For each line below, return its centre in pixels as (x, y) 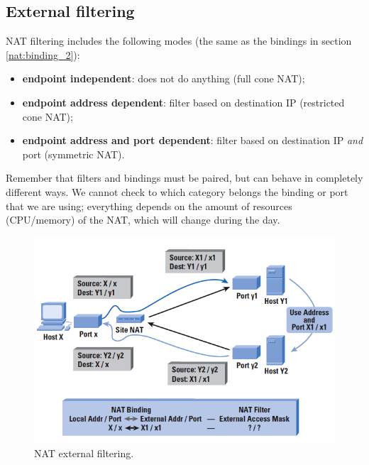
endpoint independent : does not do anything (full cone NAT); (164, 78)
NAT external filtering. (84, 453)
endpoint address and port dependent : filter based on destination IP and (193, 140)
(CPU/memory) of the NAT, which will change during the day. (143, 220)
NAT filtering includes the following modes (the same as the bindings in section (179, 41)
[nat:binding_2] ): (43, 54)
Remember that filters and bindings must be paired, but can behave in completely (184, 178)
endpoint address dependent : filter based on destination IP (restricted (183, 102)
